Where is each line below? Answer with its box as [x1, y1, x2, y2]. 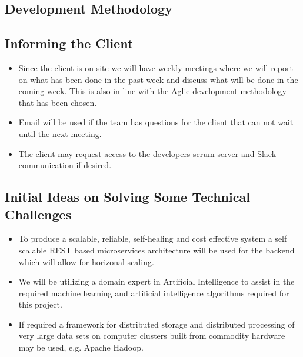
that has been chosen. [18, 96, 97, 108]
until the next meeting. [18, 127, 102, 139]
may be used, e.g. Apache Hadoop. [18, 341, 144, 353]
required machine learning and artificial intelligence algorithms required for [18, 286, 289, 299]
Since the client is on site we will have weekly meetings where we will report [18, 61, 293, 74]
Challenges [5, 205, 72, 223]
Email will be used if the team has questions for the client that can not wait [18, 116, 294, 128]
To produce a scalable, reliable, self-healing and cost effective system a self [18, 232, 287, 245]
